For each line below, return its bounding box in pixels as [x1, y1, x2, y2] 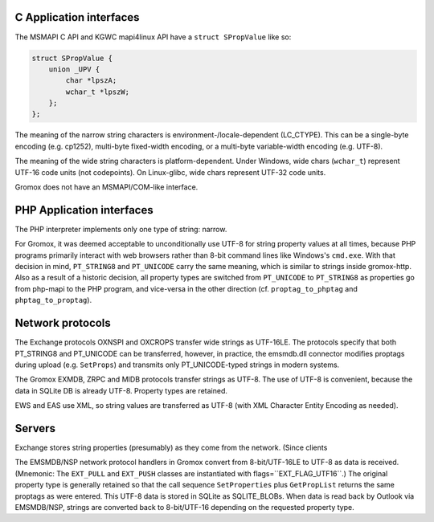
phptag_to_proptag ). [14, 296, 92, 305]
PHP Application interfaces [14, 203, 154, 217]
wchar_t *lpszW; [65, 87, 130, 96]
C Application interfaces [14, 10, 140, 24]
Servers [14, 422, 56, 435]
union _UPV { [48, 64, 100, 74]
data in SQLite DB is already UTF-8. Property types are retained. [14, 385, 228, 395]
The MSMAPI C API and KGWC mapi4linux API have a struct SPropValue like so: [14, 32, 292, 42]
